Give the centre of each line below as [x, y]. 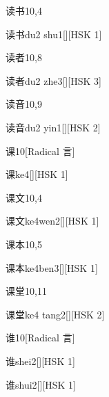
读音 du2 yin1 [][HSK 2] [53, 127]
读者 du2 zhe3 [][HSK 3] [53, 80]
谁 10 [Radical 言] [40, 338]
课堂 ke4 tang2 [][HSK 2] [55, 314]
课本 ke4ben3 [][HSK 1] [52, 267]
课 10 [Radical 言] [40, 151]
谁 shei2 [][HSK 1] [40, 360]
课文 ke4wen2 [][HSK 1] [52, 221]
